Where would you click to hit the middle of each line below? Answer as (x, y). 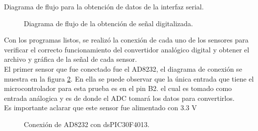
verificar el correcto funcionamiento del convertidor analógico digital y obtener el (127, 49)
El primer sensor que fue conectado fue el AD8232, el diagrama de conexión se (123, 68)
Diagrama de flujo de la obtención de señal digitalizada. (108, 23)
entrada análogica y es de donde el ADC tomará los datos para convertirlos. (119, 98)
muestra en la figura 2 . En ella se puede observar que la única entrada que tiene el (129, 78)
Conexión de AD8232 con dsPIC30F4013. (87, 124)
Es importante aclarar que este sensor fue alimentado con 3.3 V (100, 108)
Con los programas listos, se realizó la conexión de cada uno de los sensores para (126, 40)
